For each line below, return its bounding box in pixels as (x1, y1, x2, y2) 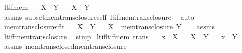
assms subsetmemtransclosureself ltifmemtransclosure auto (4, 11, 194, 22)
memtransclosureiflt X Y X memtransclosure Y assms (4, 21, 215, 32)
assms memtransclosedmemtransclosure (4, 41, 127, 51)
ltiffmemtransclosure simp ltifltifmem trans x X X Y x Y (4, 31, 238, 41)
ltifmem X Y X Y (4, 2, 90, 12)
